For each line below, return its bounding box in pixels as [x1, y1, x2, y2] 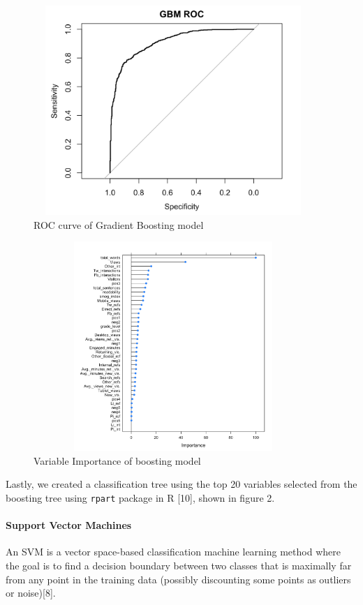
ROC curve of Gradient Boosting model [34, 217, 204, 232]
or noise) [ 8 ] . [6, 585, 56, 600]
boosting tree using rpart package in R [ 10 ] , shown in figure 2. [6, 490, 275, 505]
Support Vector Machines [6, 518, 132, 532]
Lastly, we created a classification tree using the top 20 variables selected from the [6, 477, 357, 491]
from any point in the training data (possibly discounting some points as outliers [6, 572, 351, 586]
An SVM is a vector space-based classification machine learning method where [6, 544, 341, 559]
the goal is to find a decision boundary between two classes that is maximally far [6, 558, 352, 573]
